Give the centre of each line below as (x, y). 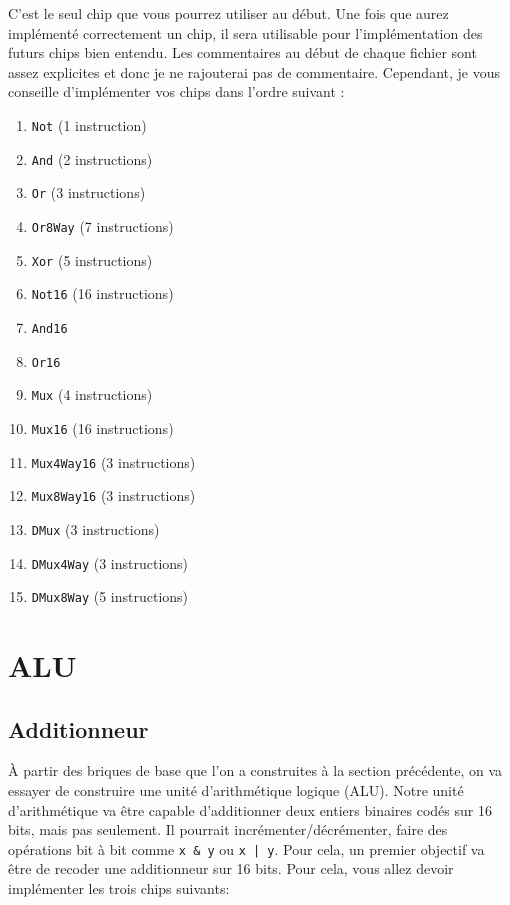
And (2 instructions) (92, 158)
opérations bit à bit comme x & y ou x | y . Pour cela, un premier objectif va (246, 848)
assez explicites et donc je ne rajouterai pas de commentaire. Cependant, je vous (254, 71)
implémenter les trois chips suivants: (119, 888)
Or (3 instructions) (88, 192)
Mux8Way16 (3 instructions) (113, 495)
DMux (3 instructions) (95, 528)
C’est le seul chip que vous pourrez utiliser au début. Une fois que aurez (228, 13)
